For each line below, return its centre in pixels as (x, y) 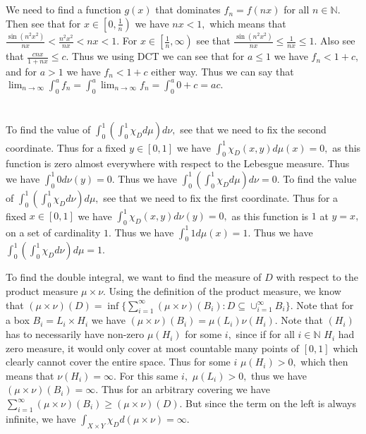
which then (324, 362)
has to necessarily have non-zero (75, 334)
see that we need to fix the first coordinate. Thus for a (221, 197)
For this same (149, 375)
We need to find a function (63, 10)
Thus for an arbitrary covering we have (185, 389)
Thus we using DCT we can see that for (158, 56)
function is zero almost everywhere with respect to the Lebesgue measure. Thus (178, 163)
